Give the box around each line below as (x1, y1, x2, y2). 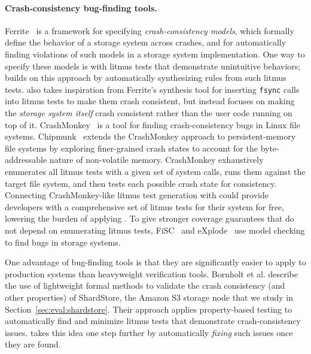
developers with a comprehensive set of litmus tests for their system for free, (5, 200, 285, 213)
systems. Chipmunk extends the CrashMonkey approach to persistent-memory (5, 130, 296, 143)
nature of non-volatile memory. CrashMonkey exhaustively (49, 153, 264, 166)
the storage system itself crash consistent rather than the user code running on (5, 107, 292, 119)
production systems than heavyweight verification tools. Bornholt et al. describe (5, 267, 298, 280)
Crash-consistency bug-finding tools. (5, 1, 157, 14)
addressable (5, 153, 47, 166)
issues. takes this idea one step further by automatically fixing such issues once (5, 326, 293, 338)
